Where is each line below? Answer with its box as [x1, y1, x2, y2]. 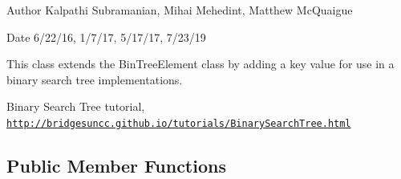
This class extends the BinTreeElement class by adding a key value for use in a [6, 55, 395, 72]
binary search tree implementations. [6, 71, 183, 87]
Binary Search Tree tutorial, [6, 98, 145, 115]
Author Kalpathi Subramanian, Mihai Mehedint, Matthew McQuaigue [6, 2, 353, 18]
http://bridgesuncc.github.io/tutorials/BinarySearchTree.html [6, 117, 351, 129]
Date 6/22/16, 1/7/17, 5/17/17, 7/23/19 [6, 28, 206, 45]
